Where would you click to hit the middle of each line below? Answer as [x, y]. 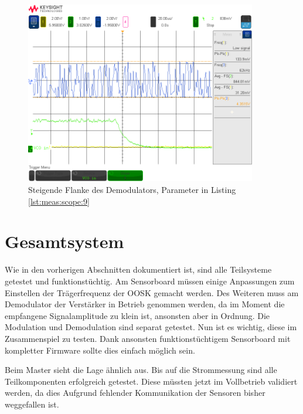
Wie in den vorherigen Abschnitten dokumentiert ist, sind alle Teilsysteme [138, 269]
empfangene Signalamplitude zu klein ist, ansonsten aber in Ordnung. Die [137, 315]
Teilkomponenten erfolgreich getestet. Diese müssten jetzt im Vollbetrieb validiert [151, 381]
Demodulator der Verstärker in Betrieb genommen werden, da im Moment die [145, 304]
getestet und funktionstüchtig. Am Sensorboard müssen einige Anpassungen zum [150, 281]
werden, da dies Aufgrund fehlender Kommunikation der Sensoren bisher [135, 393]
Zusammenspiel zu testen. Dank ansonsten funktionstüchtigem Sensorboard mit [148, 338]
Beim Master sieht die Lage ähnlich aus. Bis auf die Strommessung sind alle [141, 370]
